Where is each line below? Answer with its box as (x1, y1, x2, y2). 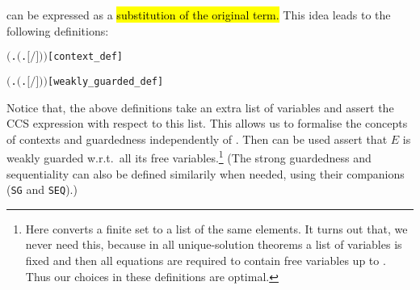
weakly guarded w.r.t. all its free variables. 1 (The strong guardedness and (6, 147, 372, 166)
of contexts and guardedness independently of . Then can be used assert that (6, 130, 388, 147)
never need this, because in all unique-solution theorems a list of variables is (25, 236, 402, 253)
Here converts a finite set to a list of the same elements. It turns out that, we (25, 220, 408, 237)
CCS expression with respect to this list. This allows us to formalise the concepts (6, 115, 408, 132)
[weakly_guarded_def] (47, 75, 164, 87)
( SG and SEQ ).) (6, 181, 78, 198)
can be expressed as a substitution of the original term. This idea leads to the (6, 6, 391, 23)
